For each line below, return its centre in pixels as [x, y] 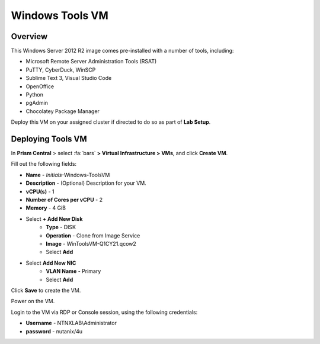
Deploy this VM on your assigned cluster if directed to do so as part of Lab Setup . [111, 122]
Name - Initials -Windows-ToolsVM [68, 175]
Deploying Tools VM [49, 139]
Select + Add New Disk [54, 218]
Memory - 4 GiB [46, 208]
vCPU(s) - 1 [40, 191]
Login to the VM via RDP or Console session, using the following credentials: [104, 312]
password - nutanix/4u [54, 331]
